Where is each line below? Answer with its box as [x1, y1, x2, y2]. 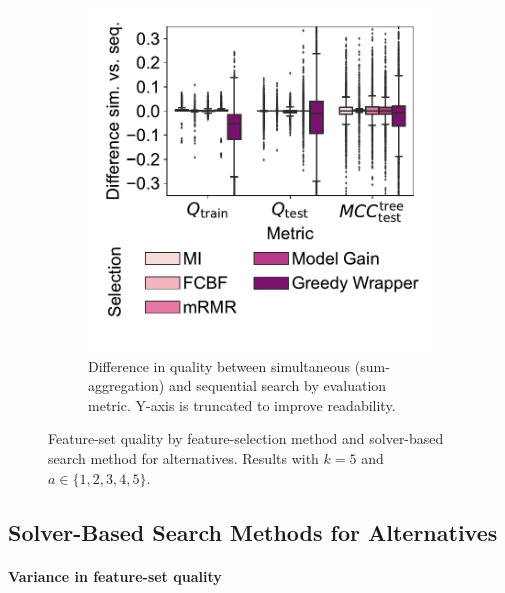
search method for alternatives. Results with [48, 447, 319, 468]
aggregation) [88, 375, 165, 396]
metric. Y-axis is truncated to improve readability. [88, 394, 396, 415]
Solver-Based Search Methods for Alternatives [8, 516, 498, 547]
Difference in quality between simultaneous [88, 355, 351, 376]
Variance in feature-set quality [8, 565, 222, 586]
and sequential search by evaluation [168, 375, 387, 396]
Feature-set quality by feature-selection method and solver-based [48, 428, 444, 449]
